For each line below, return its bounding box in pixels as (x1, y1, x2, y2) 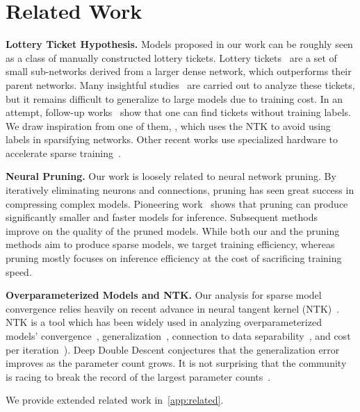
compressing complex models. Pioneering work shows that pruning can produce (6, 196, 348, 211)
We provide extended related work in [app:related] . (6, 393, 224, 407)
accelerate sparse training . (6, 145, 121, 160)
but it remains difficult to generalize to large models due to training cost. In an (6, 91, 343, 106)
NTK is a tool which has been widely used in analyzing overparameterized (6, 315, 322, 329)
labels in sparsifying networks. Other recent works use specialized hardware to (6, 132, 338, 147)
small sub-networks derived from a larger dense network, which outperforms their (6, 64, 352, 79)
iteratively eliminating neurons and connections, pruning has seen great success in (6, 183, 354, 197)
